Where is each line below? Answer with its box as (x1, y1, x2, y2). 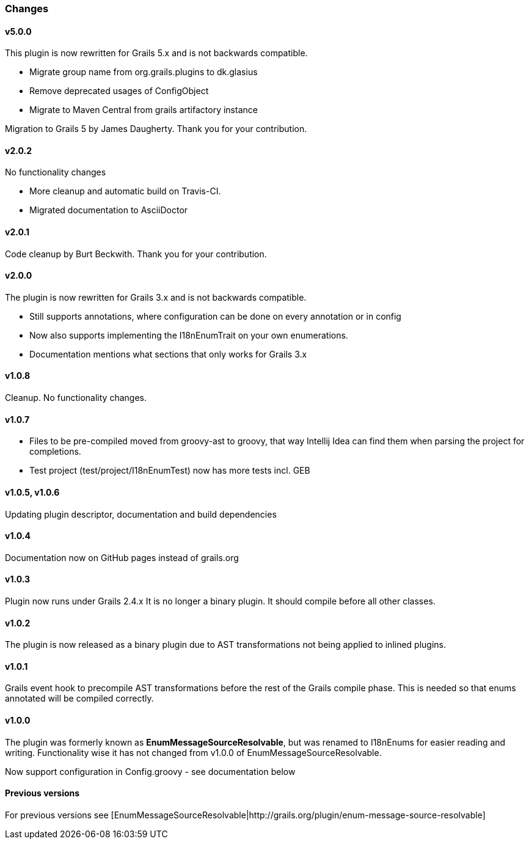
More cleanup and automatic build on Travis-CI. (29, 186, 221, 197)
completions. (29, 446, 81, 457)
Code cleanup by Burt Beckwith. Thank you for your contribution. (5, 248, 267, 259)
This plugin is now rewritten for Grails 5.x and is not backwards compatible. (5, 48, 308, 59)
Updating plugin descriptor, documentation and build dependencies (5, 508, 277, 519)
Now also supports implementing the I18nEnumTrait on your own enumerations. (29, 329, 348, 340)
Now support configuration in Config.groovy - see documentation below (5, 766, 296, 777)
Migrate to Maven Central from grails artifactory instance (29, 105, 258, 116)
